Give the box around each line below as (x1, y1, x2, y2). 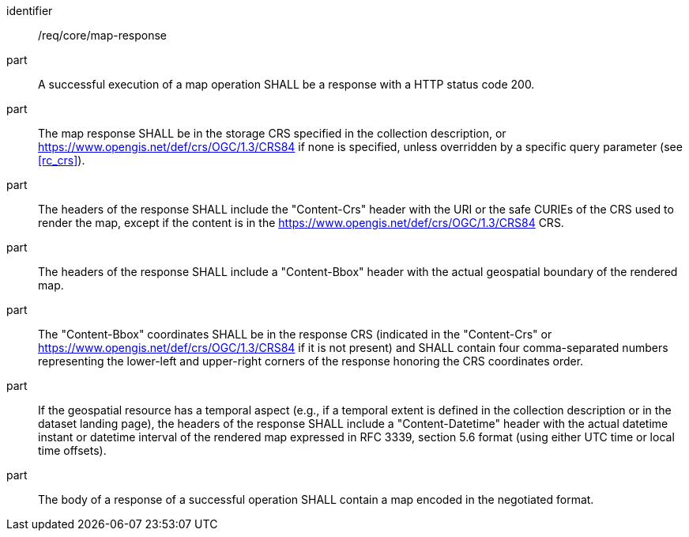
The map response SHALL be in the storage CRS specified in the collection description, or (38, 127, 506, 140)
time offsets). (38, 444, 107, 457)
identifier (6, 4, 53, 17)
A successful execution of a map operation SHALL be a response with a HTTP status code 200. (38, 78, 535, 91)
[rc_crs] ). (38, 153, 85, 167)
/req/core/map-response (38, 28, 168, 42)
